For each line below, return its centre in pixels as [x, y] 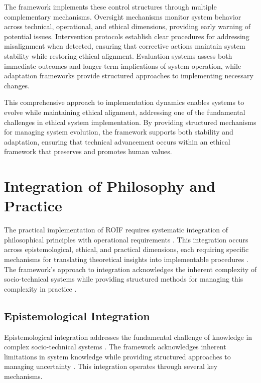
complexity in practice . [40, 288]
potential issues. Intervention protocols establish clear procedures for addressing [127, 36]
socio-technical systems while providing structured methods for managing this [124, 279]
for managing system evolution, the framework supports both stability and [119, 132]
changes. [17, 85]
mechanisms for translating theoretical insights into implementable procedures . [126, 259]
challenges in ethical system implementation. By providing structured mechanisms [130, 122]
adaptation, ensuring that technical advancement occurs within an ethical [117, 141]
